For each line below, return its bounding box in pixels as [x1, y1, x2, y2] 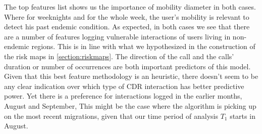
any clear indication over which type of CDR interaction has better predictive [4, 80, 244, 91]
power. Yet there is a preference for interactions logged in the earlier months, [4, 91, 242, 101]
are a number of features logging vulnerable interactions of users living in [4, 31, 231, 41]
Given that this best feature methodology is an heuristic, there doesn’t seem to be [4, 71, 258, 81]
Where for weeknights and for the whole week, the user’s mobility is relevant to [4, 11, 249, 22]
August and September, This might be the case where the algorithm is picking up [4, 100, 256, 111]
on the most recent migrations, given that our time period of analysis [4, 110, 218, 121]
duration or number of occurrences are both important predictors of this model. [4, 61, 251, 71]
